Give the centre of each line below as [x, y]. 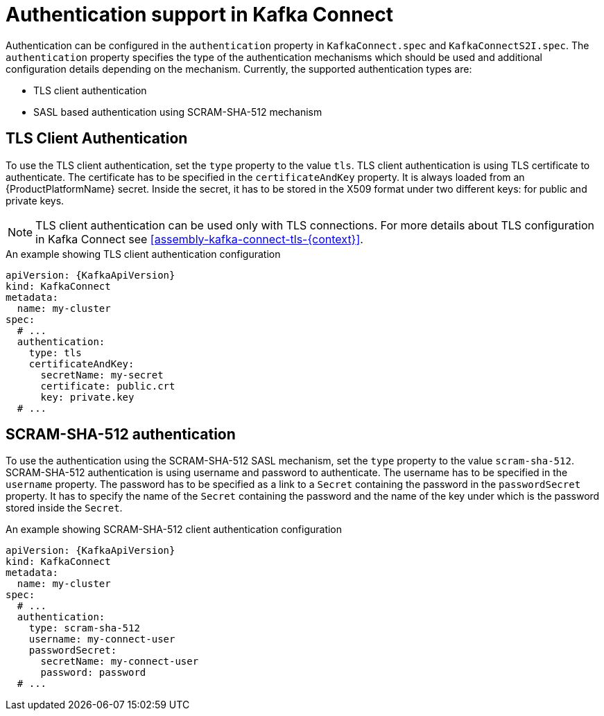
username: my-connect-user [102, 639]
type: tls [55, 352]
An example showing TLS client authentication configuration [143, 254]
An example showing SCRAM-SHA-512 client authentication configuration [174, 530]
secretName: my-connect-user [120, 662]
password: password [93, 673]
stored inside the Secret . [64, 508]
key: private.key [87, 397]
